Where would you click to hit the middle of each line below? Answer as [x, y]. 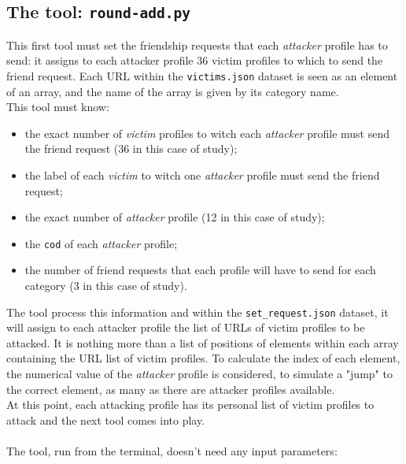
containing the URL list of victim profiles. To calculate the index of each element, [203, 358]
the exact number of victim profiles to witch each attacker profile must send [207, 133]
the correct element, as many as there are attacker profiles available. [171, 389]
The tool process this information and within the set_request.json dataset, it [197, 312]
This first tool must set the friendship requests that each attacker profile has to [197, 45]
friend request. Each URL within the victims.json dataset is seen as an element [202, 75]
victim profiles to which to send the [297, 60]
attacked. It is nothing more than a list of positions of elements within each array [203, 342]
